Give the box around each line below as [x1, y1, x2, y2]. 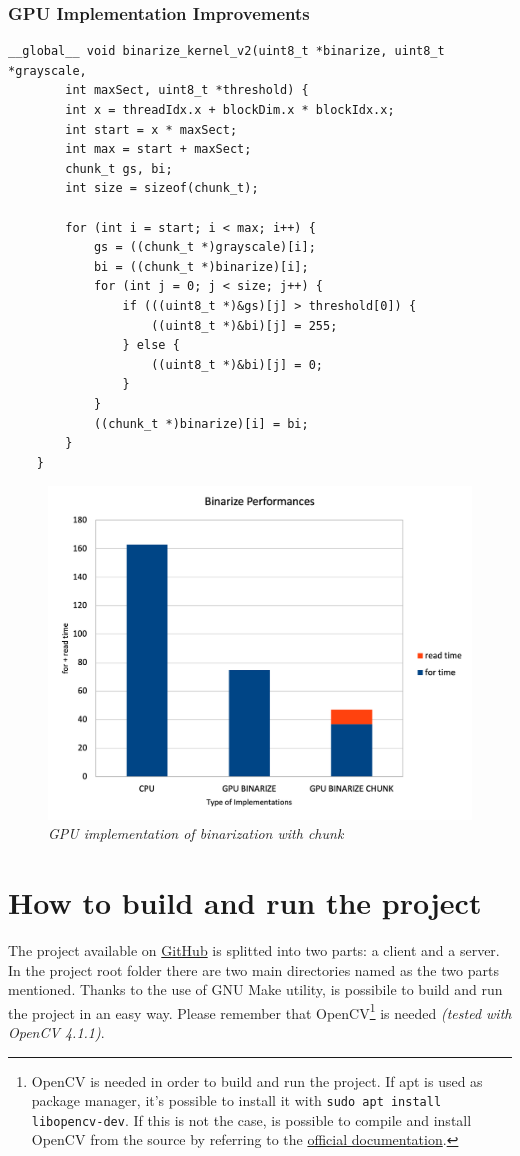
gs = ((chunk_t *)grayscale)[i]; [93, 240, 316, 255]
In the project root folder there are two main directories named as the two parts [8, 959, 499, 980]
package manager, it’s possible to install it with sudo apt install [31, 1090, 442, 1111]
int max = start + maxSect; [65, 142, 252, 157]
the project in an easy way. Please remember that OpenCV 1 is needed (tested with [8, 999, 512, 1023]
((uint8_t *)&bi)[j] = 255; [151, 318, 338, 333]
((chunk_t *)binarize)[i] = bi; [93, 416, 309, 431]
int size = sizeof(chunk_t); [65, 181, 259, 196]
